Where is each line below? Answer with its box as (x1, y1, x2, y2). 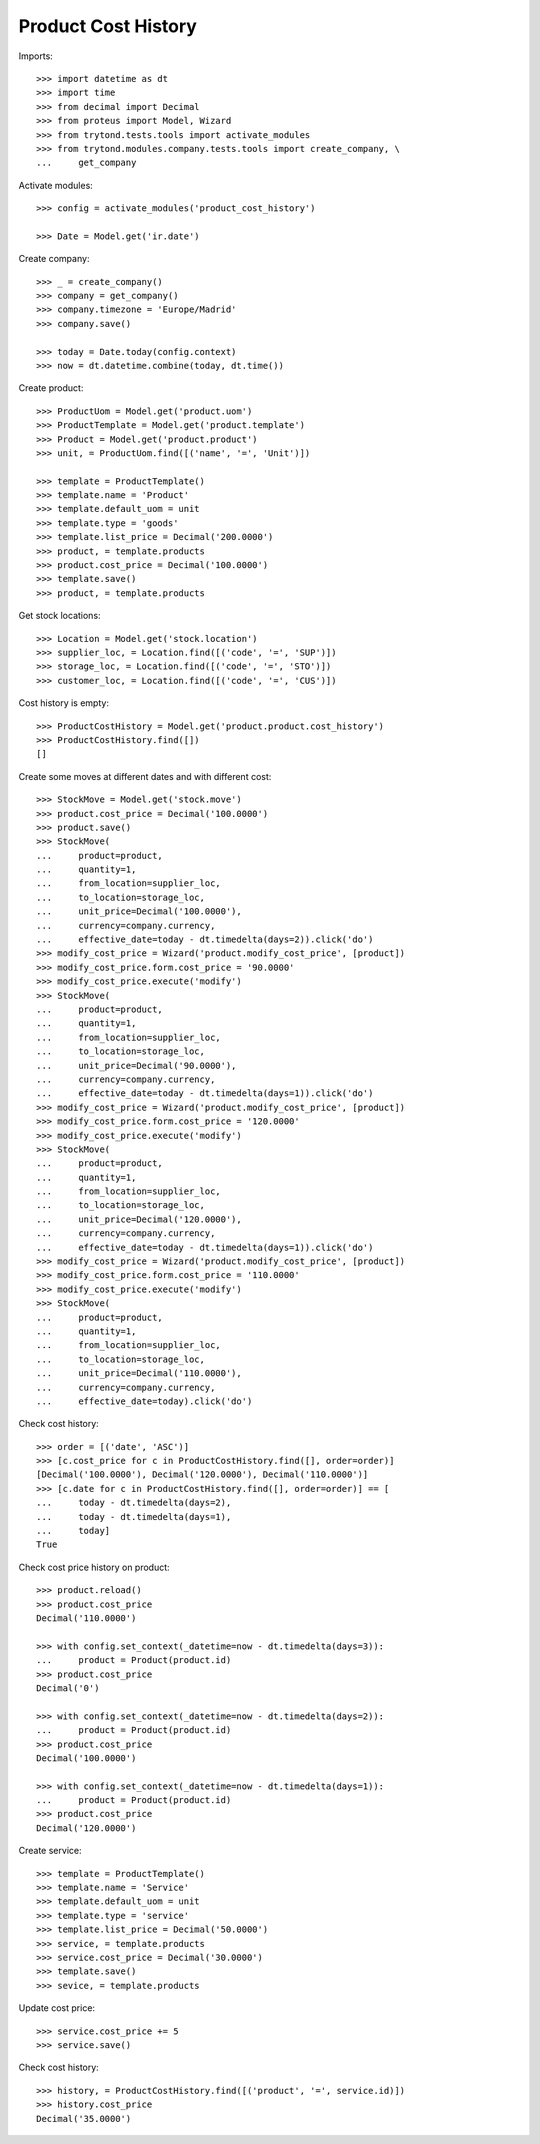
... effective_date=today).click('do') (36, 1395, 253, 1407)
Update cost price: (18, 2002, 95, 2014)
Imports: (18, 50, 54, 62)
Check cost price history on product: (18, 1561, 170, 1573)
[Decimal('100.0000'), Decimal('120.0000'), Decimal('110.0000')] (36, 1469, 369, 1480)
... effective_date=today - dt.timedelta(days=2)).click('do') (36, 934, 374, 945)
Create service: (18, 1845, 82, 1857)
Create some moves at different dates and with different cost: (18, 770, 272, 782)
